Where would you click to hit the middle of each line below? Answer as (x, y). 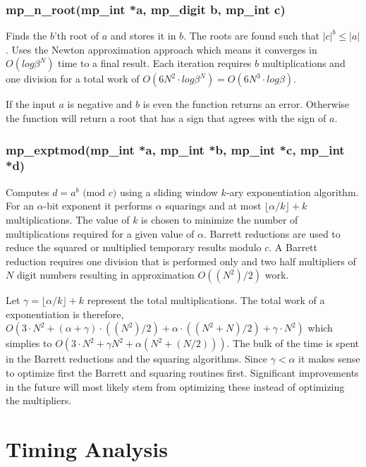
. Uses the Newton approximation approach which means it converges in (161, 49)
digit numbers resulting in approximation (105, 275)
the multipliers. (39, 400)
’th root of (76, 36)
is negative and (100, 104)
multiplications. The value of (68, 219)
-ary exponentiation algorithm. (292, 192)
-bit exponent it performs (98, 206)
